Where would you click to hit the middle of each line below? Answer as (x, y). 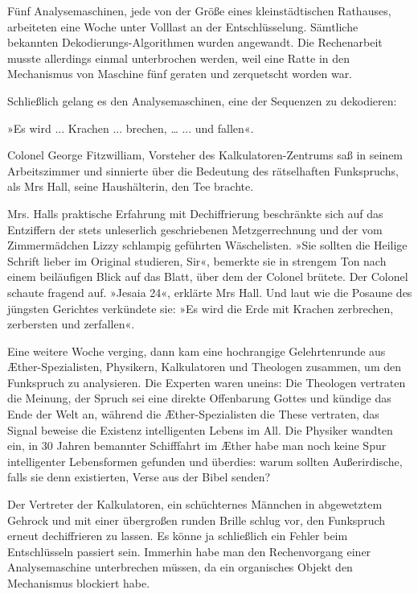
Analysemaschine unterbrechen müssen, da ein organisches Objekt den (180, 567)
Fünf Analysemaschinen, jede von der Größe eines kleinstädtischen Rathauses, (199, 10)
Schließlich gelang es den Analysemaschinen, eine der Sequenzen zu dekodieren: (202, 100)
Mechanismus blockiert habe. (79, 583)
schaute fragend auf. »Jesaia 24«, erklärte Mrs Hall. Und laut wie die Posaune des (210, 292)
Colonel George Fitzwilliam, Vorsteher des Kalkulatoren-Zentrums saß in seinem (205, 155)
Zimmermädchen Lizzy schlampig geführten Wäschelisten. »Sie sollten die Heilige (207, 245)
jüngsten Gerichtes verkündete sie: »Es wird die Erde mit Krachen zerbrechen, (201, 308)
